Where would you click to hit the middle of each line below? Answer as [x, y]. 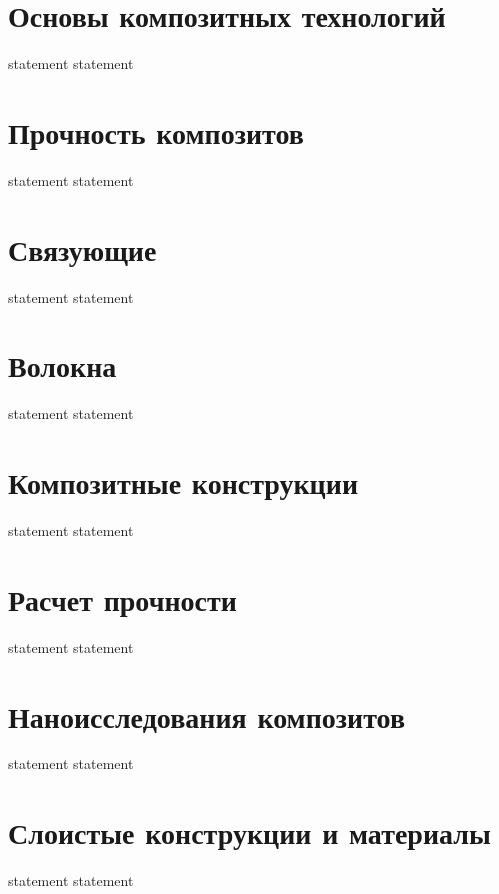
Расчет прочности [122, 598]
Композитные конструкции [183, 482]
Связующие [82, 248]
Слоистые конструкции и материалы [249, 832]
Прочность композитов [156, 131]
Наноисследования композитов [207, 715]
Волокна [62, 365]
